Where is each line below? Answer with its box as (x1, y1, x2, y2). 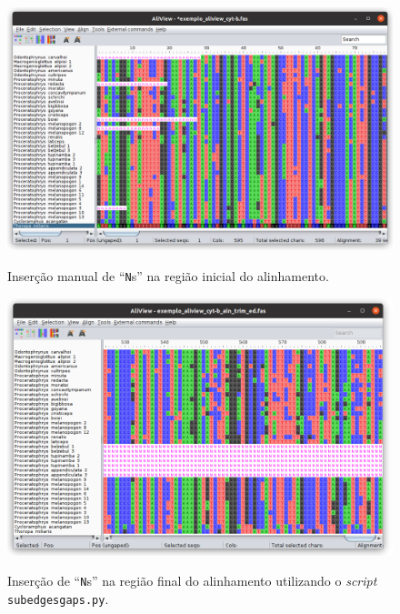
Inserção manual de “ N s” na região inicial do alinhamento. (7, 267, 329, 286)
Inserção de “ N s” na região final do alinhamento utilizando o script (7, 571, 377, 590)
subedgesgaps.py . (7, 589, 109, 608)
